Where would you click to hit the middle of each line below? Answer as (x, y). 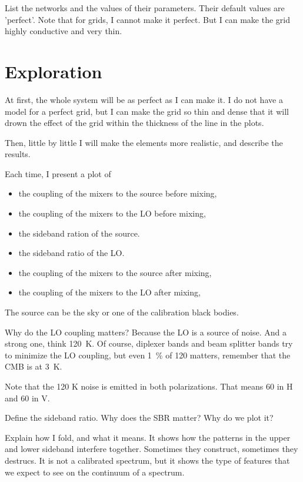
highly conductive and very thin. (64, 31)
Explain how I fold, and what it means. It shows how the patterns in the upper (148, 437)
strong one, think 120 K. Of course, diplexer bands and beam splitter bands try (149, 343)
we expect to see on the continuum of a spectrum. (95, 472)
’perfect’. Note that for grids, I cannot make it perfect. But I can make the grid (148, 19)
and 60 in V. (27, 398)
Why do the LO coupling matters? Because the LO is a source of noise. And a (146, 332)
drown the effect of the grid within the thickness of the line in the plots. (134, 123)
